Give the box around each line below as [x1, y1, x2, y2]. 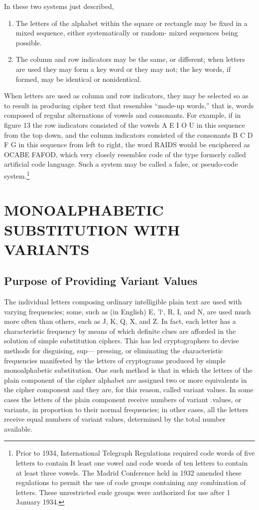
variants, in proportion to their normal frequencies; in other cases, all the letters [4, 404, 249, 414]
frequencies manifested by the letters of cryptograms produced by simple [4, 355, 226, 365]
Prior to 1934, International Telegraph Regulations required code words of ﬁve [15, 448, 255, 458]
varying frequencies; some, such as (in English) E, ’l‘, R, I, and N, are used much [4, 306, 251, 316]
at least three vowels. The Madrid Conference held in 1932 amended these [15, 467, 242, 478]
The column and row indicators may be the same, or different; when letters [15, 54, 245, 64]
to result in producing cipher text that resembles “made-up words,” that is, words [4, 100, 254, 110]
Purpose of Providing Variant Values [4, 273, 198, 288]
